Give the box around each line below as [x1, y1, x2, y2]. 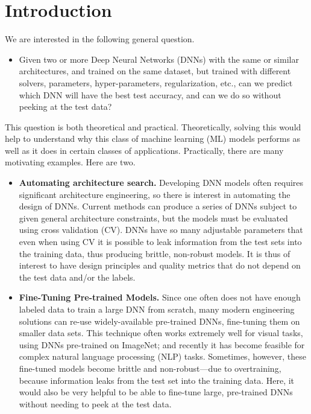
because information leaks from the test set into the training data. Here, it [19, 374, 295, 386]
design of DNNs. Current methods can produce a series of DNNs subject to [19, 200, 297, 212]
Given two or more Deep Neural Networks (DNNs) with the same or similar [19, 53, 299, 65]
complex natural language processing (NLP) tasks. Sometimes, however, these [19, 350, 306, 363]
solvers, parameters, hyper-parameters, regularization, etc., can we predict [19, 76, 293, 89]
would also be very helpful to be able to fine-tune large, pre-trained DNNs [19, 386, 293, 398]
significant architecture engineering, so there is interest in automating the [19, 188, 291, 200]
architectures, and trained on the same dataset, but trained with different [19, 65, 291, 77]
